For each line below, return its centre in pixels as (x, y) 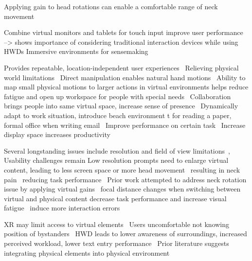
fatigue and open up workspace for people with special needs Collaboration (117, 96)
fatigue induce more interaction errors (62, 208)
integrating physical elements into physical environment (87, 252)
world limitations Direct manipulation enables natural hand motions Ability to (125, 77)
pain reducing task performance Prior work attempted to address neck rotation (125, 179)
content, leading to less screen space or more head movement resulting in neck (122, 169)
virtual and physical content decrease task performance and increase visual (115, 198)
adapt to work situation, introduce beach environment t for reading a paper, (118, 115)
